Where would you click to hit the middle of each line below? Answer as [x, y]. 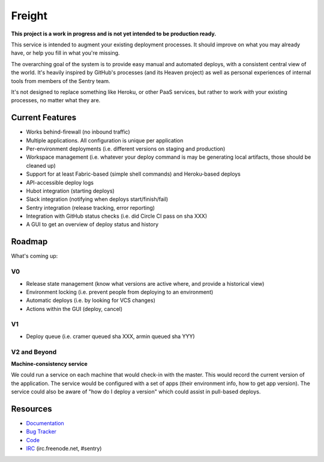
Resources [31, 409]
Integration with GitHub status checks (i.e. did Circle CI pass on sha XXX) [117, 216]
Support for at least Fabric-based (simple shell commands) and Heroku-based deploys [133, 174]
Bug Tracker [41, 432]
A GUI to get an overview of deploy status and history [92, 224]
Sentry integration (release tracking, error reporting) [91, 208]
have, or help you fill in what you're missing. [65, 53]
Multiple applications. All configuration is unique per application [105, 140]
